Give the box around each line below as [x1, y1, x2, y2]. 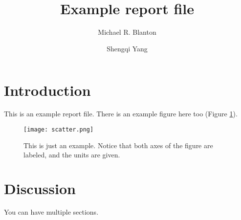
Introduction [4, 80, 91, 100]
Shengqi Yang [107, 43, 148, 53]
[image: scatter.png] [23, 126, 94, 133]
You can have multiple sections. [4, 206, 99, 217]
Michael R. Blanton [98, 27, 156, 37]
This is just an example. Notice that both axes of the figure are [23, 140, 213, 150]
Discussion [4, 178, 76, 198]
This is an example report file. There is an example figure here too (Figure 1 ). [4, 109, 238, 119]
